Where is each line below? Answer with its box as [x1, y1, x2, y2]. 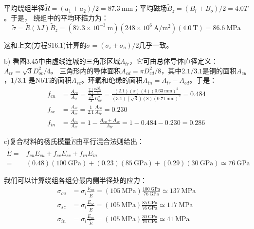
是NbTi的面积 [28, 75, 72, 85]
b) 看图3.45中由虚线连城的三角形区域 [4, 56, 120, 66]
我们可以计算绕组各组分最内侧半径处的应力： [4, 175, 147, 185]
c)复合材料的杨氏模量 [4, 136, 71, 146]
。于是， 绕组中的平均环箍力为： [4, 12, 109, 22]
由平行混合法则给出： [76, 136, 145, 146]
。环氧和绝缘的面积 [81, 75, 143, 85]
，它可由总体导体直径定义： [129, 56, 218, 66]
